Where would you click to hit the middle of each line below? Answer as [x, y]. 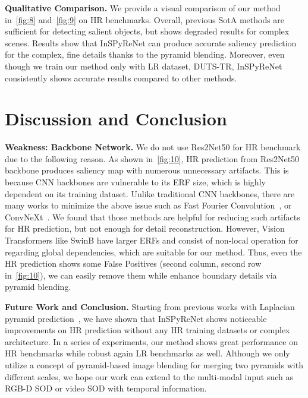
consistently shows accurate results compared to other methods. [121, 78]
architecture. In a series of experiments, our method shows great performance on [151, 341]
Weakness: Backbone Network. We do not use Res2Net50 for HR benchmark [153, 147]
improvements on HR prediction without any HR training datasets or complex [147, 330]
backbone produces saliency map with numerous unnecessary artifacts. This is [147, 170]
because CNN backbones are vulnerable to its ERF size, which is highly [135, 182]
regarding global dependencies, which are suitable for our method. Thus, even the [153, 252]
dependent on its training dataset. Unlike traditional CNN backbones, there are [150, 193]
